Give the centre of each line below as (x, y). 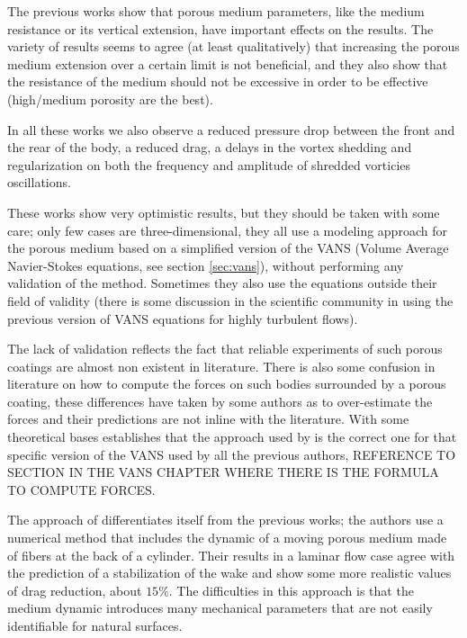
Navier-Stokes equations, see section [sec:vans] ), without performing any (206, 265)
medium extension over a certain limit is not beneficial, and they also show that (228, 63)
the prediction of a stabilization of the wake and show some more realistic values (229, 573)
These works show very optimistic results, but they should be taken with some (224, 212)
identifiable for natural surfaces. (95, 625)
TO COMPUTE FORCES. (81, 489)
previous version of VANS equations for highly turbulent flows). (183, 318)
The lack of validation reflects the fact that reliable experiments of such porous (225, 349)
